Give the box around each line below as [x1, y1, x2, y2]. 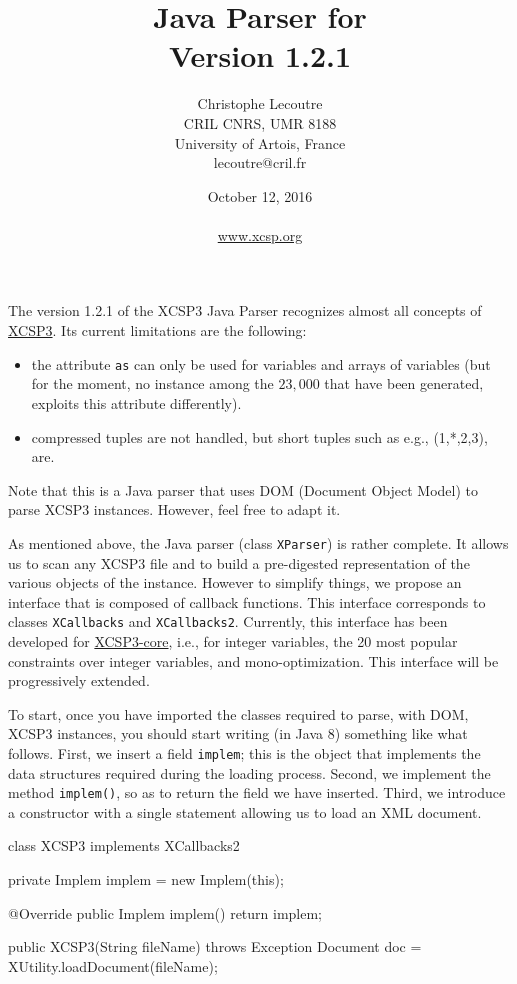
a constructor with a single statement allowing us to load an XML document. [8, 801, 482, 822]
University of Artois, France [174, 132, 346, 153]
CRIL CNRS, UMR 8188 [183, 112, 337, 133]
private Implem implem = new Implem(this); [8, 869, 284, 890]
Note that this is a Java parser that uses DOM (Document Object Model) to [8, 479, 479, 500]
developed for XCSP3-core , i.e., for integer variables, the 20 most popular [8, 630, 458, 651]
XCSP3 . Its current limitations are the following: [8, 320, 307, 341]
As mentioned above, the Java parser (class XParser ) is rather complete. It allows [8, 532, 509, 553]
